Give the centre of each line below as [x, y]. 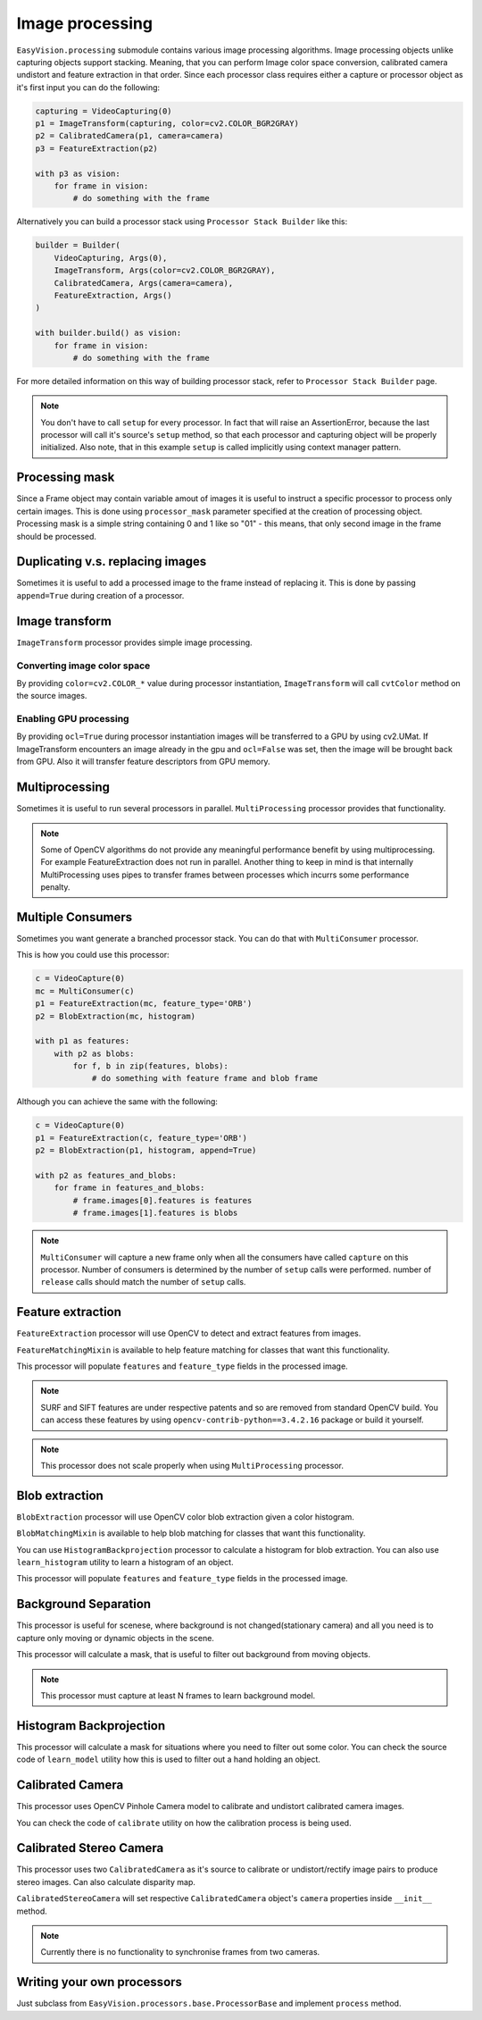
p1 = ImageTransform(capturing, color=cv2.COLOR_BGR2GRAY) [167, 124]
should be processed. [57, 536]
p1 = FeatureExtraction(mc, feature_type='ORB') [144, 1004]
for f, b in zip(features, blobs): [151, 1066]
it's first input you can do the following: [88, 87]
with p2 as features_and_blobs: [106, 1175]
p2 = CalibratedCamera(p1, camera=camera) [129, 136]
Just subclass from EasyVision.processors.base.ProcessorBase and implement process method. [209, 2003]
